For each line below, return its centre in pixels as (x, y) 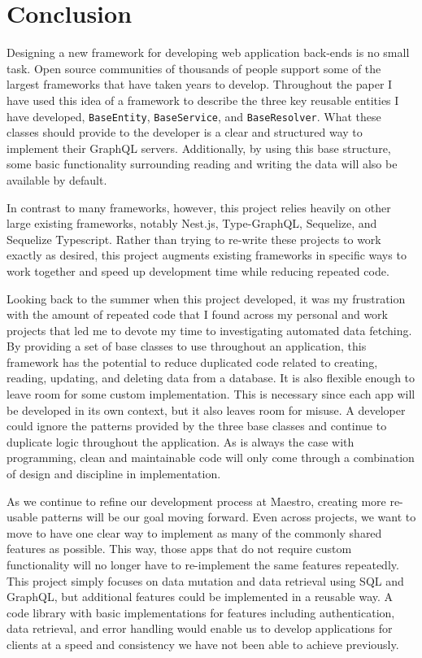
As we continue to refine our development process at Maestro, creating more (196, 501)
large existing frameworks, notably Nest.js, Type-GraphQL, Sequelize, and (192, 223)
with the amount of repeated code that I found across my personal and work (197, 314)
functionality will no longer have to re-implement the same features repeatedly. (203, 564)
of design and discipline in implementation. (114, 474)
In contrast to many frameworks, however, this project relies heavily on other (199, 207)
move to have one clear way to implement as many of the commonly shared (194, 532)
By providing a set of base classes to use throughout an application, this (187, 346)
